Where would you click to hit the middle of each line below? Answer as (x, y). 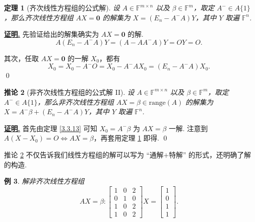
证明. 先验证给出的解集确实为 (52, 34)
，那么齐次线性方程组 (39, 17)
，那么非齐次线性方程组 (76, 102)
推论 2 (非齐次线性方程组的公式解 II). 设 (69, 92)
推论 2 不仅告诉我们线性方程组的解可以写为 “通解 (84, 154)
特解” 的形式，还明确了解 (210, 154)
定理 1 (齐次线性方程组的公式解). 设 (62, 7)
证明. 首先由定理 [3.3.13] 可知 (51, 128)
